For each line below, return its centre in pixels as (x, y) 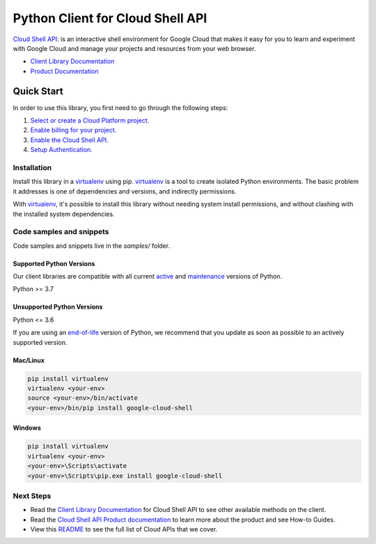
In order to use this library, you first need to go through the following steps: (120, 107)
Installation (32, 167)
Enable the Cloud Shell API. (69, 140)
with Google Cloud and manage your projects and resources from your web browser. (134, 48)
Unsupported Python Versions (58, 307)
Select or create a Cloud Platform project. (90, 121)
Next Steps (32, 496)
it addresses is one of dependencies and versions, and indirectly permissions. (125, 191)
